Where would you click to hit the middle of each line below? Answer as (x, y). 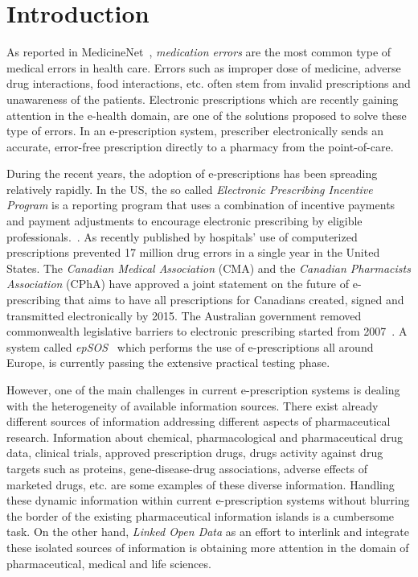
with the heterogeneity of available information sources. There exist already (193, 405)
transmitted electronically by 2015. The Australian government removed (184, 315)
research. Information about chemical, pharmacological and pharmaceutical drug (205, 437)
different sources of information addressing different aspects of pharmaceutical (199, 421)
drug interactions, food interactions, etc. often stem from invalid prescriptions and (209, 83)
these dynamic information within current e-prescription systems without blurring (208, 500)
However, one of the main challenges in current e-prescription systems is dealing (203, 389)
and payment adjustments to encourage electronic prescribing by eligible (184, 221)
